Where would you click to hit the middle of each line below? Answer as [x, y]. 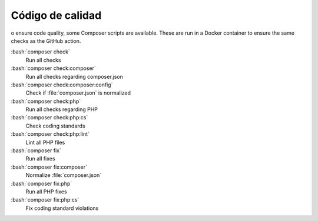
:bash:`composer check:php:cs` [49, 118]
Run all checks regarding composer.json [74, 76]
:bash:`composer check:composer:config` [62, 85]
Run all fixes [40, 159]
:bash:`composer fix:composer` [49, 167]
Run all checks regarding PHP [62, 109]
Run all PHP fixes [46, 192]
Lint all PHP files [45, 142]
